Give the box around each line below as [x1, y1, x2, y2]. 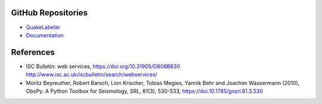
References [11, 47, 55, 57]
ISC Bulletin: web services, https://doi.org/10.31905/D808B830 [26, 63, 180, 70]
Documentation [26, 31, 64, 38]
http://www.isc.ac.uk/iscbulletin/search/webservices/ [26, 71, 157, 78]
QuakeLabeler [26, 24, 61, 31]
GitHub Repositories [11, 8, 88, 18]
